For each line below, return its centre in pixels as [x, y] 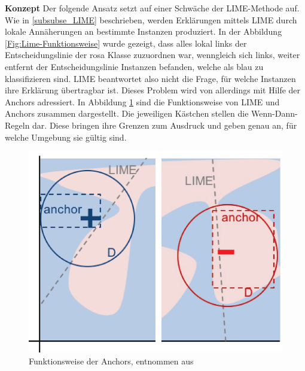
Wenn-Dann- [274, 113]
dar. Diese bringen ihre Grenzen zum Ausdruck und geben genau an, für [165, 125]
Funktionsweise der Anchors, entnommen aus [111, 361]
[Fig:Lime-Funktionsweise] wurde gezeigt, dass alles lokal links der [126, 43]
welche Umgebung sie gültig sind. [66, 137]
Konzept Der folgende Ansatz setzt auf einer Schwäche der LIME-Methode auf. [152, 8]
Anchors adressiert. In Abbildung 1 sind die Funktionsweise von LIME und [142, 101]
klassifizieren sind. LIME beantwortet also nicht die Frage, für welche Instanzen [150, 78]
